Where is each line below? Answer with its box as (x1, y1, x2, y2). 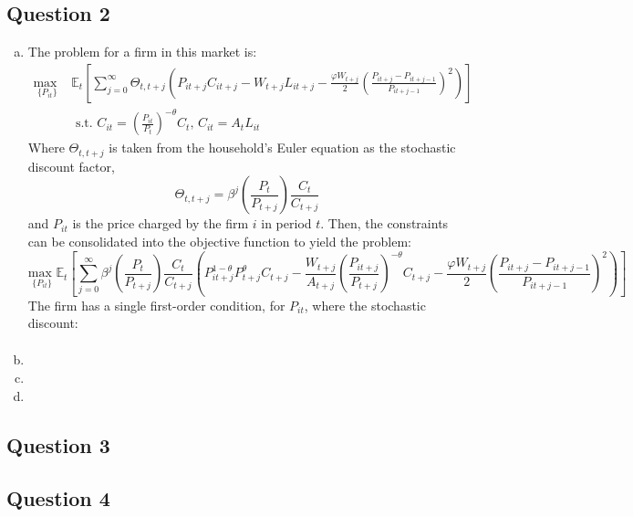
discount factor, (27, 156, 115, 175)
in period (261, 214, 312, 233)
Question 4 (6, 484, 110, 512)
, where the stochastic (304, 295, 426, 314)
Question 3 (6, 430, 110, 459)
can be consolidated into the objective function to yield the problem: (27, 232, 411, 250)
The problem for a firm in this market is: (27, 42, 257, 61)
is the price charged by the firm (72, 214, 249, 233)
